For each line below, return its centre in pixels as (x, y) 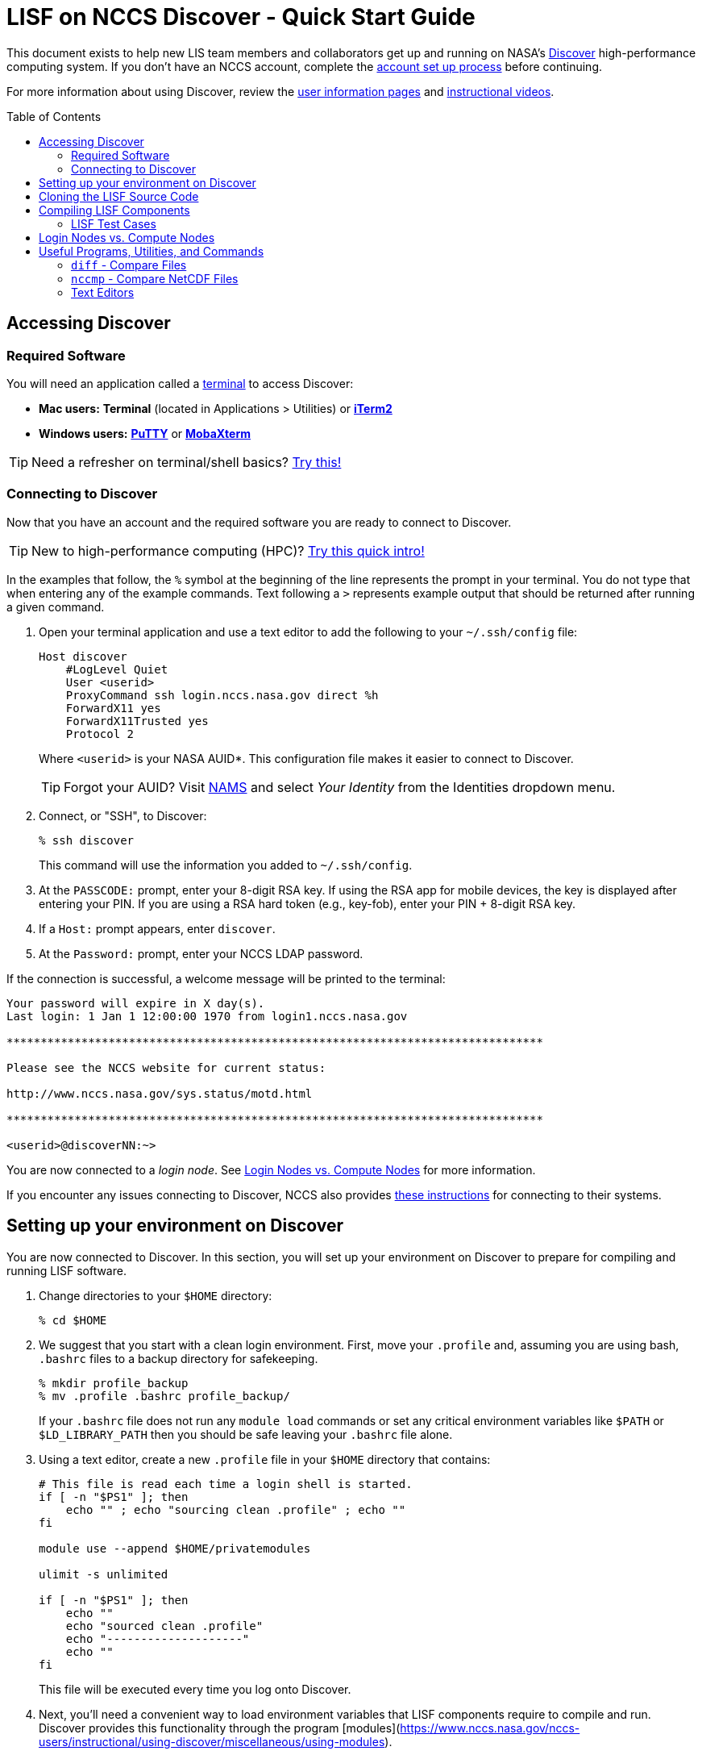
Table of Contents (54, 116)
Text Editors (103, 292)
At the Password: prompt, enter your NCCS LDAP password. (201, 953)
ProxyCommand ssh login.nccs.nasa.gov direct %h (222, 695)
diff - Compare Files (129, 265)
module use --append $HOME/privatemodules (175, 1548)
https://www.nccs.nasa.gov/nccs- (490, 1728)
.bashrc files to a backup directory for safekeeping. (179, 1358)
